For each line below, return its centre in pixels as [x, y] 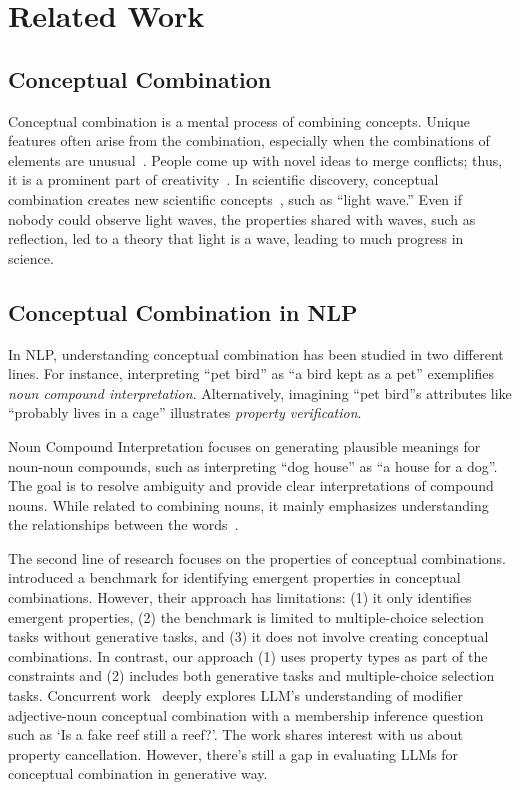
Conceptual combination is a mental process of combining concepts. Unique [239, 120]
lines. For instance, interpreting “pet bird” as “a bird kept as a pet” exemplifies [251, 373]
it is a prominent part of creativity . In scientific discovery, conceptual [223, 179]
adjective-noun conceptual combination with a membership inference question [246, 714]
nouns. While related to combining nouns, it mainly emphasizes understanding [248, 504]
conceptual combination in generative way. [138, 773]
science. [31, 257]
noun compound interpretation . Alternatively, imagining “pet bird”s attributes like [260, 392]
